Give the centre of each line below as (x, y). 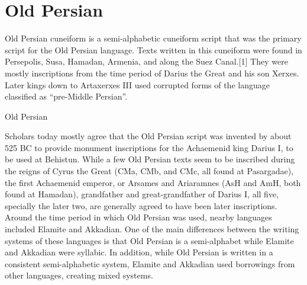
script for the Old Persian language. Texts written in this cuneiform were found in (153, 49)
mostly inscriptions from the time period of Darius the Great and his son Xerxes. (152, 73)
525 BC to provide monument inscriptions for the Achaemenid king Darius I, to (149, 147)
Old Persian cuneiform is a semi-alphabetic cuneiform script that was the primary (153, 38)
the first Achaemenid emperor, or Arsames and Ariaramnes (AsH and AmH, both (153, 182)
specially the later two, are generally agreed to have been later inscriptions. (141, 205)
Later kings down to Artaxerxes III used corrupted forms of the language (137, 84)
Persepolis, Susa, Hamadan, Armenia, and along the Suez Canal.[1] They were (146, 61)
